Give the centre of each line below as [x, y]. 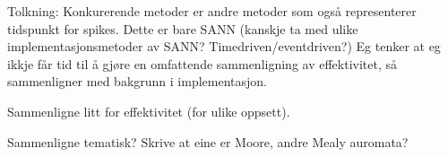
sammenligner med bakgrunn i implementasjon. [137, 81]
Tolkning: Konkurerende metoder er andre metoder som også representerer [212, 11]
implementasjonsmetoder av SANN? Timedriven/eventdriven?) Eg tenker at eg [224, 46]
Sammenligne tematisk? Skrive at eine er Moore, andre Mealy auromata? [208, 141]
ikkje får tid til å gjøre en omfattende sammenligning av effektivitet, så [202, 63]
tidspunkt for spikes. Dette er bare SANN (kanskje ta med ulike [183, 28]
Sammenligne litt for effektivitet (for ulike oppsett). [149, 111]
